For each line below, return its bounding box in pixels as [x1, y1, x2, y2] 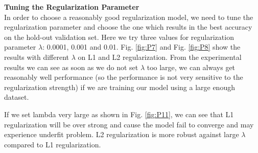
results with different [4, 51, 69, 62]
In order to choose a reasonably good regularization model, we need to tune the [4, 11, 253, 22]
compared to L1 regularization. [4, 139, 101, 149]
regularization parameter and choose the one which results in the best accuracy [4, 21, 252, 32]
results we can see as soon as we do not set [4, 61, 138, 72]
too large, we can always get [147, 61, 236, 72]
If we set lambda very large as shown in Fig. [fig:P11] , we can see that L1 [4, 108, 234, 119]
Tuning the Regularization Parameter [4, 2, 139, 12]
